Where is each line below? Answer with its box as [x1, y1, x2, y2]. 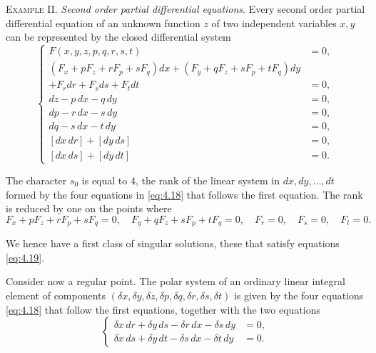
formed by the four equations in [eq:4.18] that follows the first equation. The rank [6, 187, 363, 202]
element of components [6, 288, 106, 303]
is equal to [81, 173, 128, 187]
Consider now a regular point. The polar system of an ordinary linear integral [6, 274, 345, 289]
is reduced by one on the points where [6, 201, 172, 216]
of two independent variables [211, 15, 337, 30]
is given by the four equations [233, 288, 364, 303]
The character [6, 173, 67, 187]
